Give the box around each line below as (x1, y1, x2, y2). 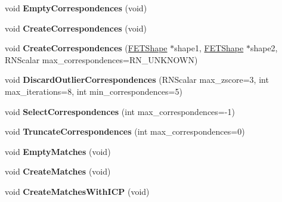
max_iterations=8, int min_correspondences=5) (5, 85, 182, 97)
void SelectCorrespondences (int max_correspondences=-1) (5, 105, 235, 117)
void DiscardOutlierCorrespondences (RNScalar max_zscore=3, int (5, 73, 269, 86)
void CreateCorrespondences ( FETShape (5, 42, 168, 54)
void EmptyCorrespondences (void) (5, 2, 147, 14)
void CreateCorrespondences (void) (5, 21, 147, 34)
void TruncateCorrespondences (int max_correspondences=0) (5, 125, 245, 138)
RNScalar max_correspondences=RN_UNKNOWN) (5, 53, 198, 66)
